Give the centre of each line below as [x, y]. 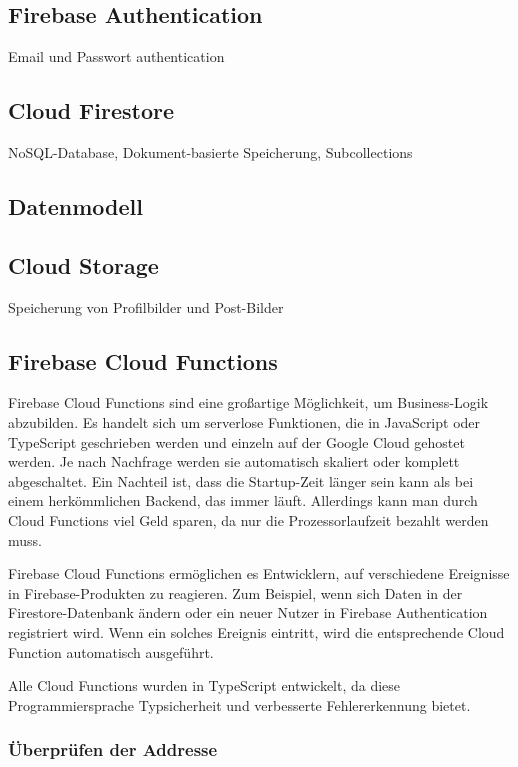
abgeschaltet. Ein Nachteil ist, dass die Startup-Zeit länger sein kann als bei [241, 480]
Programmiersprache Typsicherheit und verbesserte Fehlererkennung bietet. [239, 704]
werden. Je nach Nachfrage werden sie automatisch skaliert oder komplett [234, 461]
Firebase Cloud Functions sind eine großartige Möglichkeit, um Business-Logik [248, 402]
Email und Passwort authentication [116, 56]
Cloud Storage [83, 264]
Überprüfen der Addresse [113, 749]
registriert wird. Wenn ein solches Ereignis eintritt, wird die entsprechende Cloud [256, 631]
